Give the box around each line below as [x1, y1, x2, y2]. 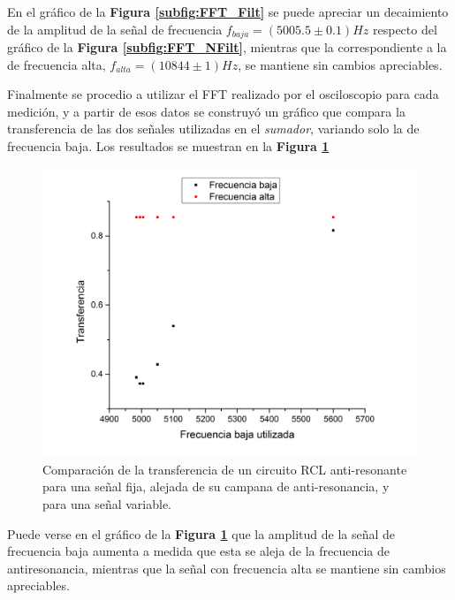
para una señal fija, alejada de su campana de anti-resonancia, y [42, 477, 390, 496]
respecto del [372, 19, 437, 38]
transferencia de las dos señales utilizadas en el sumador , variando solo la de [7, 119, 420, 138]
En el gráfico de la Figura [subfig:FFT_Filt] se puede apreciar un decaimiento [7, 3, 449, 20]
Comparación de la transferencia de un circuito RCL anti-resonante [42, 459, 407, 478]
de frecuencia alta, [7, 55, 106, 73]
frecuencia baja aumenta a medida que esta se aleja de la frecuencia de [7, 542, 391, 560]
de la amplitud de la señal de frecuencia [7, 19, 223, 38]
